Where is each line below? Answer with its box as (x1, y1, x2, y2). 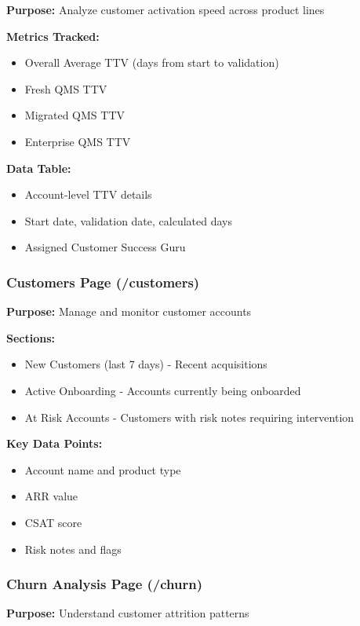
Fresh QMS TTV (24, 80, 107, 97)
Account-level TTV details (24, 186, 152, 203)
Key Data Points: (6, 435, 103, 452)
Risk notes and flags (24, 540, 122, 557)
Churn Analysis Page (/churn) (6, 574, 202, 594)
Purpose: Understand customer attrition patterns (6, 605, 249, 621)
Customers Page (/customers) (6, 272, 200, 291)
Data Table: (6, 159, 71, 176)
